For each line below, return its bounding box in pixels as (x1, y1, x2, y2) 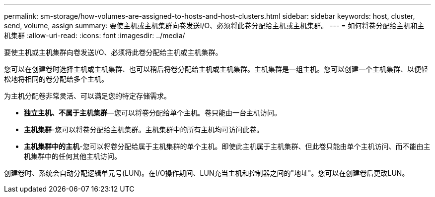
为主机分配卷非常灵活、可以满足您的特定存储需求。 (4, 92, 171, 100)
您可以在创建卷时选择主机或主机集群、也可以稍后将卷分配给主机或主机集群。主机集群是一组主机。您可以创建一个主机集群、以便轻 (4, 65, 428, 73)
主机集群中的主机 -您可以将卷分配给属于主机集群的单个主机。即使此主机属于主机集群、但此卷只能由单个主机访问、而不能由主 (24, 142, 431, 150)
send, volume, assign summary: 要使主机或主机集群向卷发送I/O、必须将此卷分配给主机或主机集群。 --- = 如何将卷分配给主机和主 (4, 21, 425, 30)
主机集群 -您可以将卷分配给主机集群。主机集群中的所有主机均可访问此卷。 (24, 125, 264, 134)
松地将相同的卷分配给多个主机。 (4, 75, 108, 83)
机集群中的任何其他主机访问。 (24, 152, 121, 160)
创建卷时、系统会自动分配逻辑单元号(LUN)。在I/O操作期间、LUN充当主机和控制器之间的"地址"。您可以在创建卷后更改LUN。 (4, 169, 409, 177)
